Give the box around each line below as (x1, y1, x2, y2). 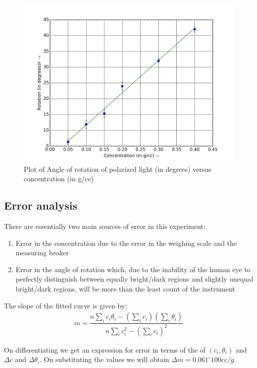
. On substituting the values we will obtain (40, 354, 169, 365)
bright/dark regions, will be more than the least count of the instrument (15, 283, 235, 294)
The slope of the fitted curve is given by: (4, 300, 127, 310)
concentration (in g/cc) (24, 173, 94, 184)
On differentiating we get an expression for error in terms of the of (4, 344, 206, 355)
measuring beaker (15, 247, 69, 258)
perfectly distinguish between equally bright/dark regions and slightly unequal (15, 274, 254, 284)
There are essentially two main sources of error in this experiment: (4, 221, 206, 231)
